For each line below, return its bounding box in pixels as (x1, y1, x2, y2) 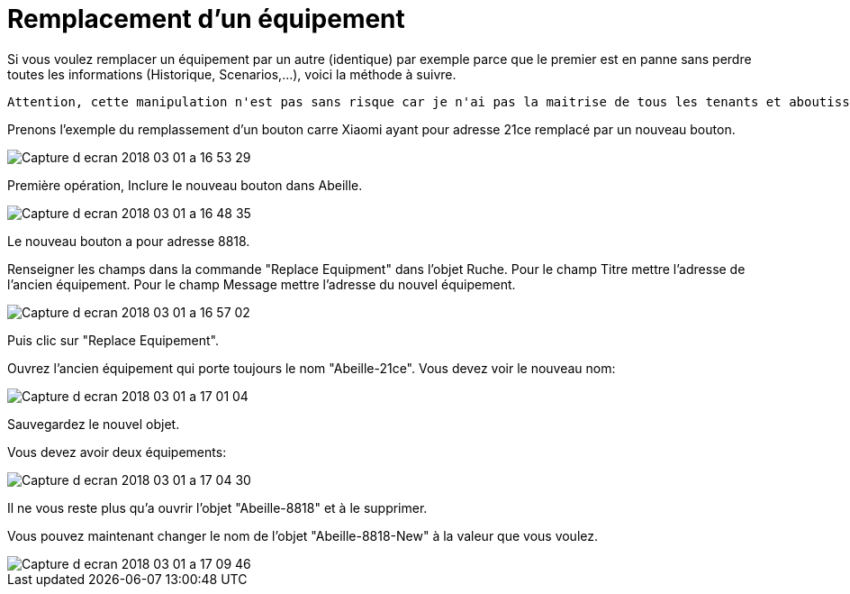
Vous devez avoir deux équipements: (7, 443, 227, 460)
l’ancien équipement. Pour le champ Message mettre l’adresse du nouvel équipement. (7, 276, 516, 292)
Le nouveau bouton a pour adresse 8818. (7, 233, 250, 249)
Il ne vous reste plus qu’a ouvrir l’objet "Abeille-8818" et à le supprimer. (7, 499, 428, 516)
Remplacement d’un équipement (7, 4, 405, 34)
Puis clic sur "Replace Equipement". (7, 332, 220, 348)
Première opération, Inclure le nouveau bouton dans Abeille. (7, 177, 363, 193)
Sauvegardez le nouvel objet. (7, 416, 180, 432)
